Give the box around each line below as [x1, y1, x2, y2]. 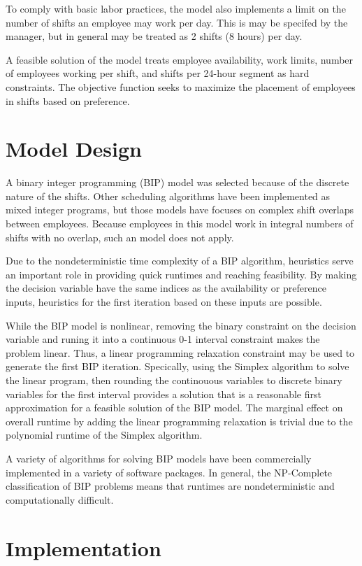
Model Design [6, 134, 142, 163]
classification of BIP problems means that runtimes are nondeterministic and [6, 479, 335, 493]
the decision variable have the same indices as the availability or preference [6, 281, 326, 295]
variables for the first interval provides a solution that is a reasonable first [6, 386, 321, 401]
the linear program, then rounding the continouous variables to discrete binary [6, 373, 342, 387]
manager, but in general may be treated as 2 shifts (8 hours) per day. [6, 29, 303, 43]
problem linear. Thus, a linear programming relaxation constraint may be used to [6, 345, 355, 360]
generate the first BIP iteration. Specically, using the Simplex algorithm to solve [6, 359, 349, 374]
